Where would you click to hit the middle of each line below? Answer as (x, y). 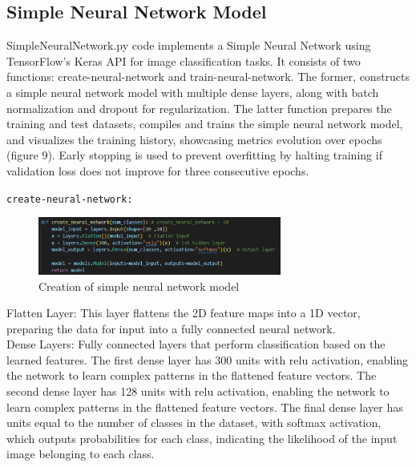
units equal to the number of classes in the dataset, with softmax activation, (194, 423)
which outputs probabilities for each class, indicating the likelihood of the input (202, 438)
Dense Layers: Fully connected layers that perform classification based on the (196, 344)
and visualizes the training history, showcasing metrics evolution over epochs (194, 139)
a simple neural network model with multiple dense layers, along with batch (193, 92)
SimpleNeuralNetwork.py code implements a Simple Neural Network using (189, 45)
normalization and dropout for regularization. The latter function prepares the (199, 108)
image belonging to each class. (81, 454)
